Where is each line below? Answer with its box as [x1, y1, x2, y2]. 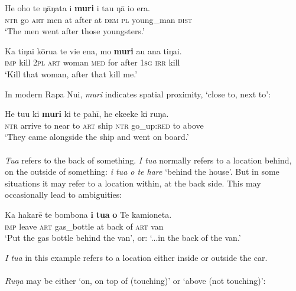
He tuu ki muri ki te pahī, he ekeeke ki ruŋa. [5, 107, 169, 120]
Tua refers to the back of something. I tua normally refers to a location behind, [5, 153, 292, 166]
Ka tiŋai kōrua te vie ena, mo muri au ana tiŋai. [5, 44, 182, 57]
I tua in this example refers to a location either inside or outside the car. [5, 251, 268, 263]
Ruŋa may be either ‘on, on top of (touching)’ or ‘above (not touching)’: [5, 274, 266, 286]
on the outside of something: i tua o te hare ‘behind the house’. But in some [5, 165, 279, 178]
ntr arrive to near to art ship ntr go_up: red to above [5, 119, 204, 131]
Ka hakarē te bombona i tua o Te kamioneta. [5, 208, 172, 220]
